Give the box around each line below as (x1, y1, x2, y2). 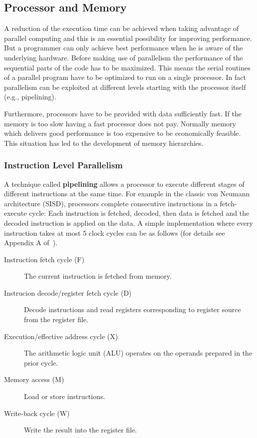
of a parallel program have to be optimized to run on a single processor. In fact (4, 72, 247, 82)
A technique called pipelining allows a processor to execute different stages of (4, 178, 245, 189)
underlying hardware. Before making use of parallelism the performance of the (4, 52, 243, 62)
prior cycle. (24, 357, 58, 368)
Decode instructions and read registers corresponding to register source (24, 304, 241, 315)
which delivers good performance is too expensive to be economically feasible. (4, 128, 241, 138)
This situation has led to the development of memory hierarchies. (4, 137, 204, 148)
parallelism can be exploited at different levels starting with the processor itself (4, 81, 246, 92)
